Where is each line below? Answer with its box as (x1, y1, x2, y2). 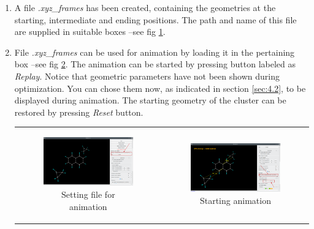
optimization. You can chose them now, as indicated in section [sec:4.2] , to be (14, 81, 306, 94)
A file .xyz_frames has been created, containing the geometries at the (14, 1, 276, 13)
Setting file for (61, 188, 115, 200)
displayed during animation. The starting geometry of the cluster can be (14, 94, 286, 107)
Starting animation (199, 193, 271, 206)
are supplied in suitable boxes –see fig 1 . (14, 25, 166, 38)
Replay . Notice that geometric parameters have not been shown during (14, 69, 280, 82)
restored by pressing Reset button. (14, 105, 144, 118)
